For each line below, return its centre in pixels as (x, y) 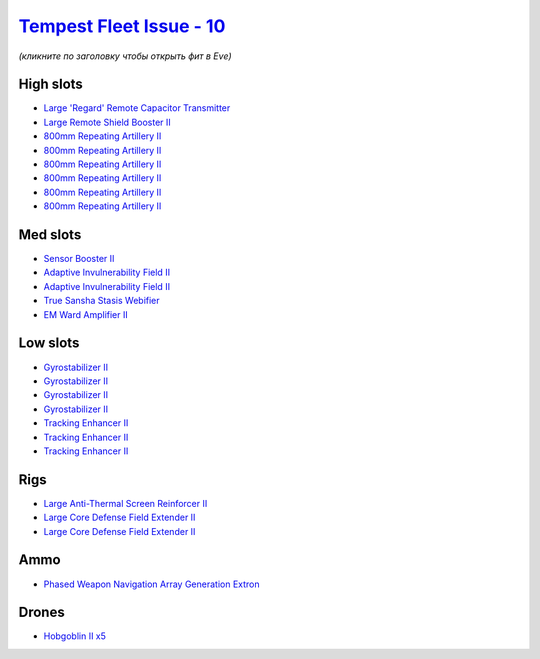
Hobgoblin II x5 (75, 636)
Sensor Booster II (79, 259)
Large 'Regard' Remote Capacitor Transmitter (137, 108)
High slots (51, 84)
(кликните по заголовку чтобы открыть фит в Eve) (125, 56)
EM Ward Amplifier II (86, 314)
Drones (41, 612)
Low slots (49, 343)
